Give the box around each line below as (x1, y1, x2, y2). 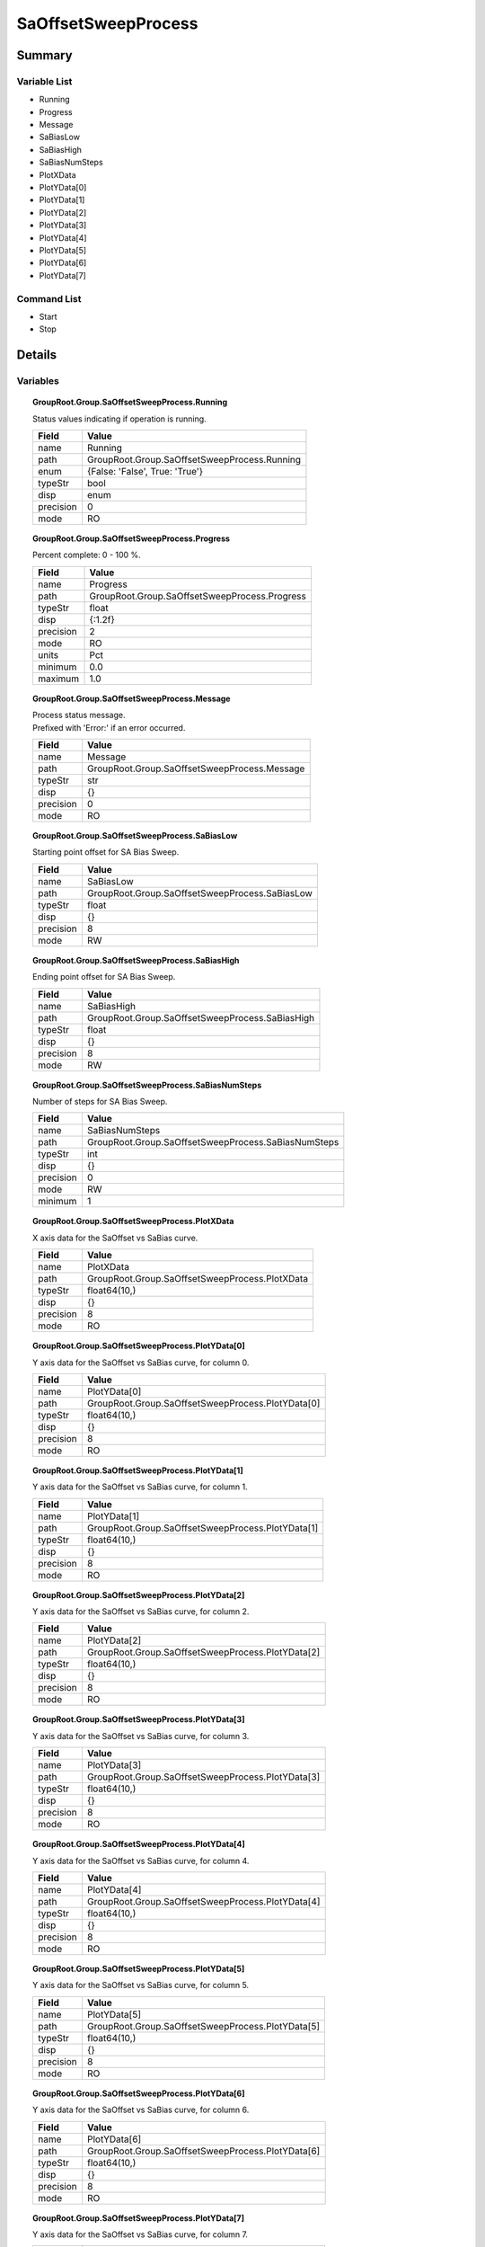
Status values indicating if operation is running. (32, 413, 207, 424)
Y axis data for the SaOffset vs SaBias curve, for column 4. (32, 1855, 250, 1866)
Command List (16, 292, 82, 305)
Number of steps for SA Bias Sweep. (32, 1096, 168, 1106)
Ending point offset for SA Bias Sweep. (32, 972, 176, 982)
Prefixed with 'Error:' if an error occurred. (32, 722, 186, 733)
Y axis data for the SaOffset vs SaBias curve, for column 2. (32, 1606, 250, 1617)
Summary (16, 48, 73, 63)
